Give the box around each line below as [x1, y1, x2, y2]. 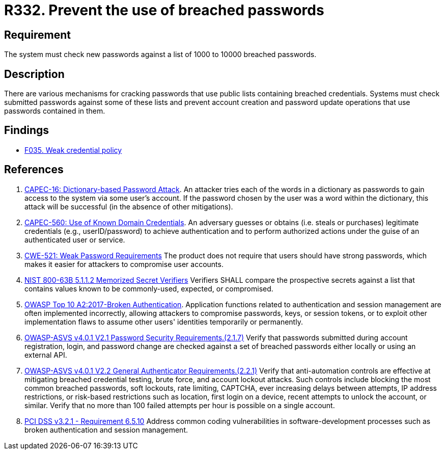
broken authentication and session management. [24, 425, 188, 434]
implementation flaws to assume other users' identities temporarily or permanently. [24, 317, 303, 326]
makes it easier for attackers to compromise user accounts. [24, 259, 224, 269]
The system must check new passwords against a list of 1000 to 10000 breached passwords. [4, 50, 317, 59]
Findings [4, 124, 49, 137]
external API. [24, 350, 67, 359]
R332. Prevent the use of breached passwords [4, 2, 324, 19]
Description [4, 67, 65, 81]
